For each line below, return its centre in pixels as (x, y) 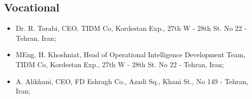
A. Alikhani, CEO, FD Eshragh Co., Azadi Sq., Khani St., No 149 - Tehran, (132, 81)
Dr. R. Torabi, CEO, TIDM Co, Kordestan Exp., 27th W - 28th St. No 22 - (131, 28)
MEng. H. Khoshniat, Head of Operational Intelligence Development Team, (130, 54)
